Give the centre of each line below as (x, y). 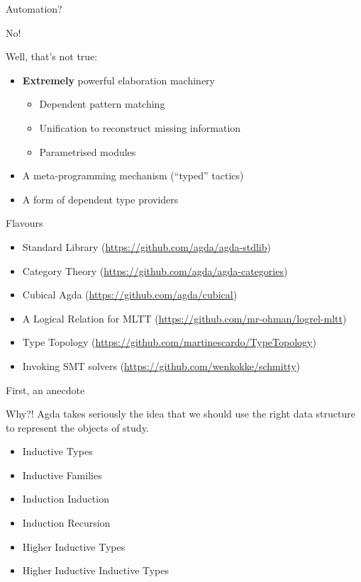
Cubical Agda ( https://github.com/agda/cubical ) (130, 295)
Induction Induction (66, 499)
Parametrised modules (88, 151)
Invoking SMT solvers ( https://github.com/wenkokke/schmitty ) (161, 365)
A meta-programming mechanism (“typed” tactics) (133, 175)
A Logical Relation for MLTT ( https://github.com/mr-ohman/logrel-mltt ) (184, 318)
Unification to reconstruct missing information (140, 127)
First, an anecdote (45, 390)
